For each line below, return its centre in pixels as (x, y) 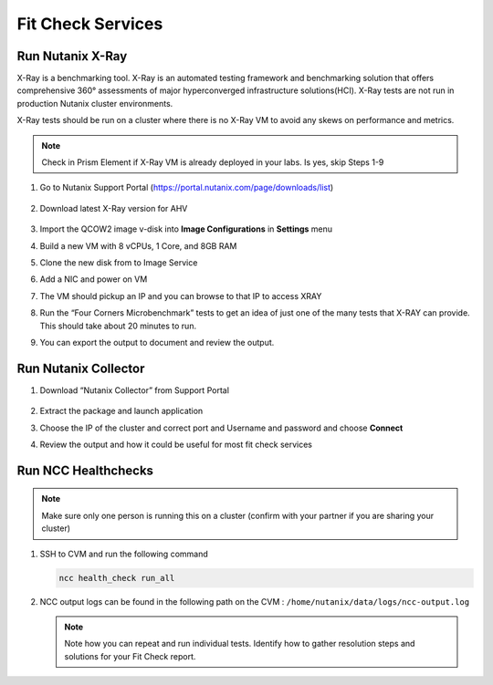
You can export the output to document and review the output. (157, 342)
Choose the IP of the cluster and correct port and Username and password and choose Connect (221, 428)
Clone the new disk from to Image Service (119, 262)
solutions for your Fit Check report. (130, 656)
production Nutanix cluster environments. (95, 103)
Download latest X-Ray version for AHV (114, 208)
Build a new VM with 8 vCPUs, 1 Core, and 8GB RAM (138, 245)
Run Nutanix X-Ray (72, 56)
